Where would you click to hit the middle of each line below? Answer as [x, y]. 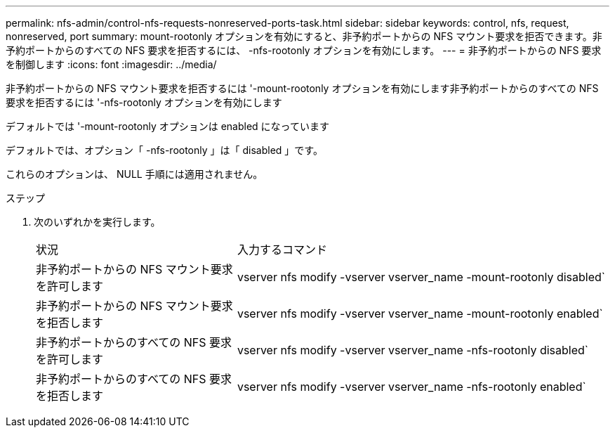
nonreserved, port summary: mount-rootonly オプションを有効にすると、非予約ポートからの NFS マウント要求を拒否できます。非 [304, 36]
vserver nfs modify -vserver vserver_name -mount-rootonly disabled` [421, 277]
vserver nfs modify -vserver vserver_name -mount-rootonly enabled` [420, 314]
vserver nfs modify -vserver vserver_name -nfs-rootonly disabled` [412, 350]
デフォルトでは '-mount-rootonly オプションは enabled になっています [167, 126]
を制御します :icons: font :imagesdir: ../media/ [111, 64]
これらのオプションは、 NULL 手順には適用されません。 [134, 174]
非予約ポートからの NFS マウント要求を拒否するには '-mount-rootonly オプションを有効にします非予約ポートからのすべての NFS [302, 88]
